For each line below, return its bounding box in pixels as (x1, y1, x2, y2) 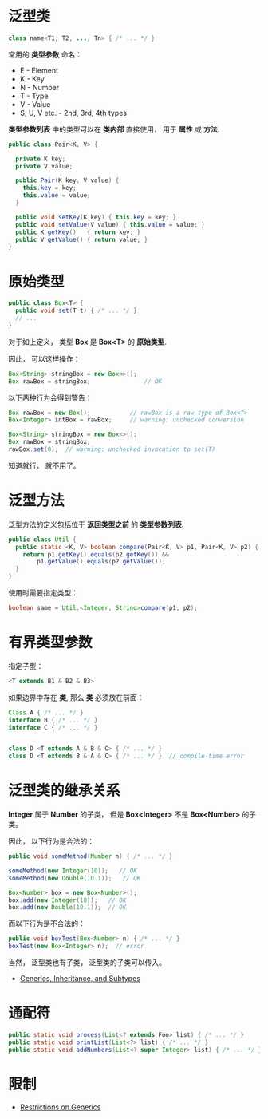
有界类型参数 (8, 634, 93, 651)
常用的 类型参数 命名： (8, 49, 82, 59)
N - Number (19, 82, 60, 92)
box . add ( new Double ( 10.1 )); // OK (8, 904, 127, 911)
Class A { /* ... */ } (8, 708, 84, 717)
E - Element (19, 65, 58, 75)
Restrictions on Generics (19, 1102, 101, 1112)
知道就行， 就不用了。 (8, 461, 81, 470)
